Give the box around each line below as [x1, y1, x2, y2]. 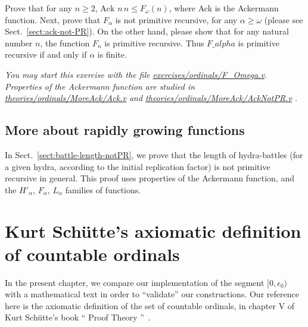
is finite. [97, 48, 127, 61]
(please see [264, 13, 303, 26]
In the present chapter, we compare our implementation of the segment [5, 276, 265, 288]
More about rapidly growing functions [5, 121, 245, 139]
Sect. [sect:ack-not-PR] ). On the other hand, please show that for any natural [5, 25, 289, 37]
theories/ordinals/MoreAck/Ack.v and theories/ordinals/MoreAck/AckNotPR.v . [5, 92, 298, 104]
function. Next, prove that [5, 13, 101, 26]
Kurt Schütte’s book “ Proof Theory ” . [5, 311, 151, 323]
